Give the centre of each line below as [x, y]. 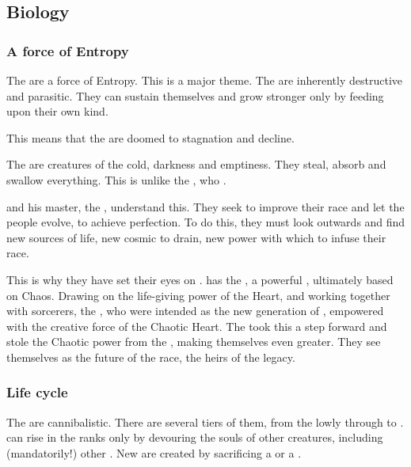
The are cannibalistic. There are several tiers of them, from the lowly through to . [205, 421]
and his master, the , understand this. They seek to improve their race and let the [205, 206]
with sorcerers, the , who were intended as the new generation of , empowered [195, 311]
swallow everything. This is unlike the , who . [116, 179]
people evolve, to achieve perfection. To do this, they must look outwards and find [206, 222]
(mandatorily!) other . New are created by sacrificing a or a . [154, 452]
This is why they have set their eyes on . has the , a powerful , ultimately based [200, 279]
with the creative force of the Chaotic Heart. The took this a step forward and [197, 326]
